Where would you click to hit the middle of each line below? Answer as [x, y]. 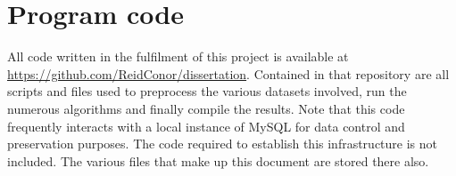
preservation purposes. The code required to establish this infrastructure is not [223, 144]
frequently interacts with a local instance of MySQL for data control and [206, 126]
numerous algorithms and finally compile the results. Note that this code [206, 108]
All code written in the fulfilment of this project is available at [178, 56]
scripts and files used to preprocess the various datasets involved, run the [207, 91]
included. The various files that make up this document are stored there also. [218, 160]
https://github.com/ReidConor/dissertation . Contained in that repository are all [228, 73]
